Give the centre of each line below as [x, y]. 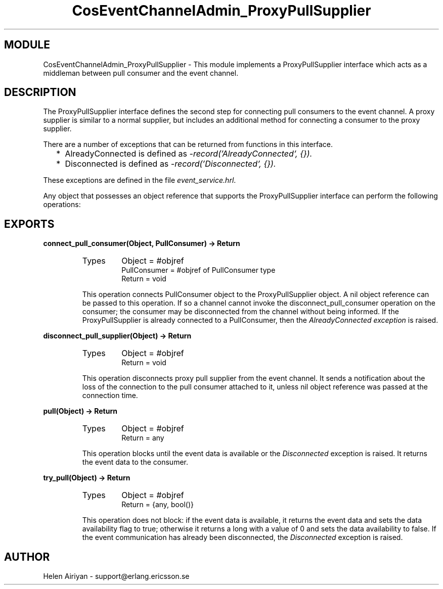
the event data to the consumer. [135, 462]
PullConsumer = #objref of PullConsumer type [198, 270]
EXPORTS [29, 224]
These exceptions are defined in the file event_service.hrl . [140, 180]
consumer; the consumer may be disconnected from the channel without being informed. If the [240, 312]
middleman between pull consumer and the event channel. [141, 73]
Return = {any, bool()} [158, 505]
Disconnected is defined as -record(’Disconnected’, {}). [170, 164]
